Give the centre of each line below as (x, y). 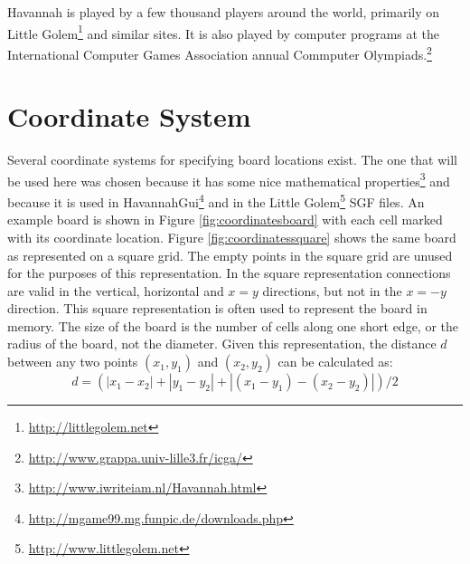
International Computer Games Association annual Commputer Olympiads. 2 (220, 53)
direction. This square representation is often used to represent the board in (217, 308)
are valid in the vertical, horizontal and (116, 290)
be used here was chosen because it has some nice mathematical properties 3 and (229, 179)
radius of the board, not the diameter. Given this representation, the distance (222, 344)
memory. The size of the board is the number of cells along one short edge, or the (233, 325)
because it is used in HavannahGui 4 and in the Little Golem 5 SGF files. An (216, 201)
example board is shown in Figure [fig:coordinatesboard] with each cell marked (225, 220)
